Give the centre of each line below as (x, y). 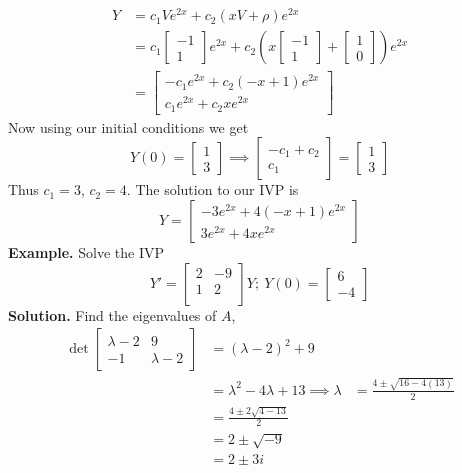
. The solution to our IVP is (212, 189)
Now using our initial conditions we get (128, 126)
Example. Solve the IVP (86, 252)
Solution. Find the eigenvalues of (112, 314)
